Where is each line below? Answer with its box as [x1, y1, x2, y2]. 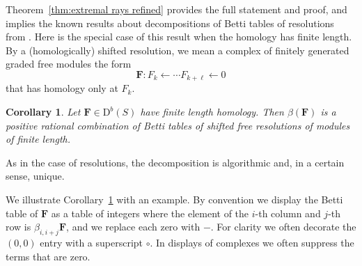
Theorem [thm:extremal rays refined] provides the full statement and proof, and [6, 2, 347, 16]
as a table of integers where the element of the [51, 205, 249, 220]
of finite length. [6, 132, 71, 146]
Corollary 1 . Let [6, 104, 81, 119]
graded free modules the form [6, 56, 132, 71]
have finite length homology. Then [140, 104, 284, 119]
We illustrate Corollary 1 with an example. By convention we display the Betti [6, 191, 343, 206]
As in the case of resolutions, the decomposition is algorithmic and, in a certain [6, 155, 345, 169]
